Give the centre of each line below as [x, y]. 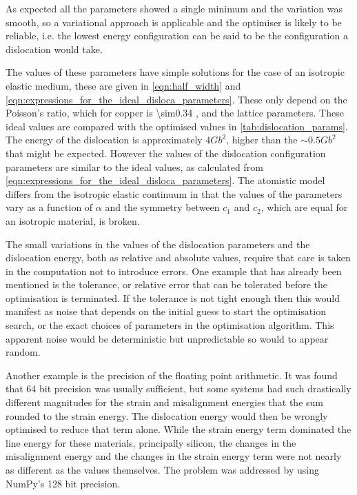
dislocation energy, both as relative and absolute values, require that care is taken [178, 257]
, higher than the [262, 140]
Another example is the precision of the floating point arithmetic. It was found [172, 375]
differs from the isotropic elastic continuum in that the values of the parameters [174, 193]
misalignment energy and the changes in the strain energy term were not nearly [174, 456]
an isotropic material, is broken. [73, 220]
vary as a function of [49, 207]
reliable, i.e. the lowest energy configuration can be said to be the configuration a [177, 36]
